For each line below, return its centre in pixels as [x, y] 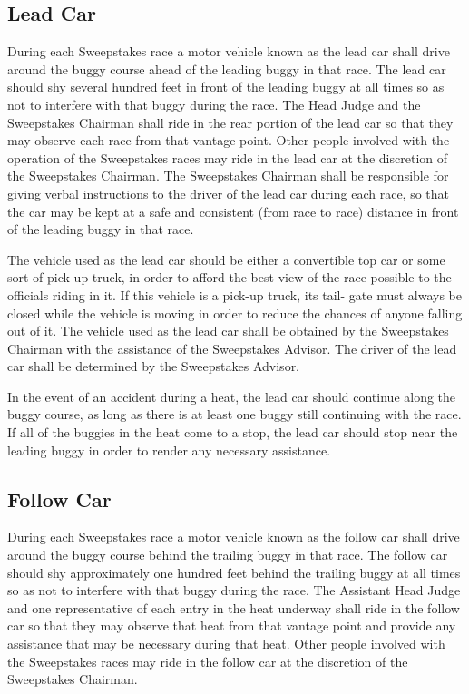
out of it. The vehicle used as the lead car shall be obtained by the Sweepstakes [228, 331]
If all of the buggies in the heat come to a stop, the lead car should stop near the [233, 432]
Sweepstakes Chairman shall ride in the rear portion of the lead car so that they [230, 122]
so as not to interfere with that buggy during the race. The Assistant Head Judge [234, 590]
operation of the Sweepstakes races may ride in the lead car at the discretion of [228, 157]
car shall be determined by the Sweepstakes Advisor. [154, 366]
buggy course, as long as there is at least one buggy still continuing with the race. [234, 414]
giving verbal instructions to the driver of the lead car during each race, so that [229, 193]
